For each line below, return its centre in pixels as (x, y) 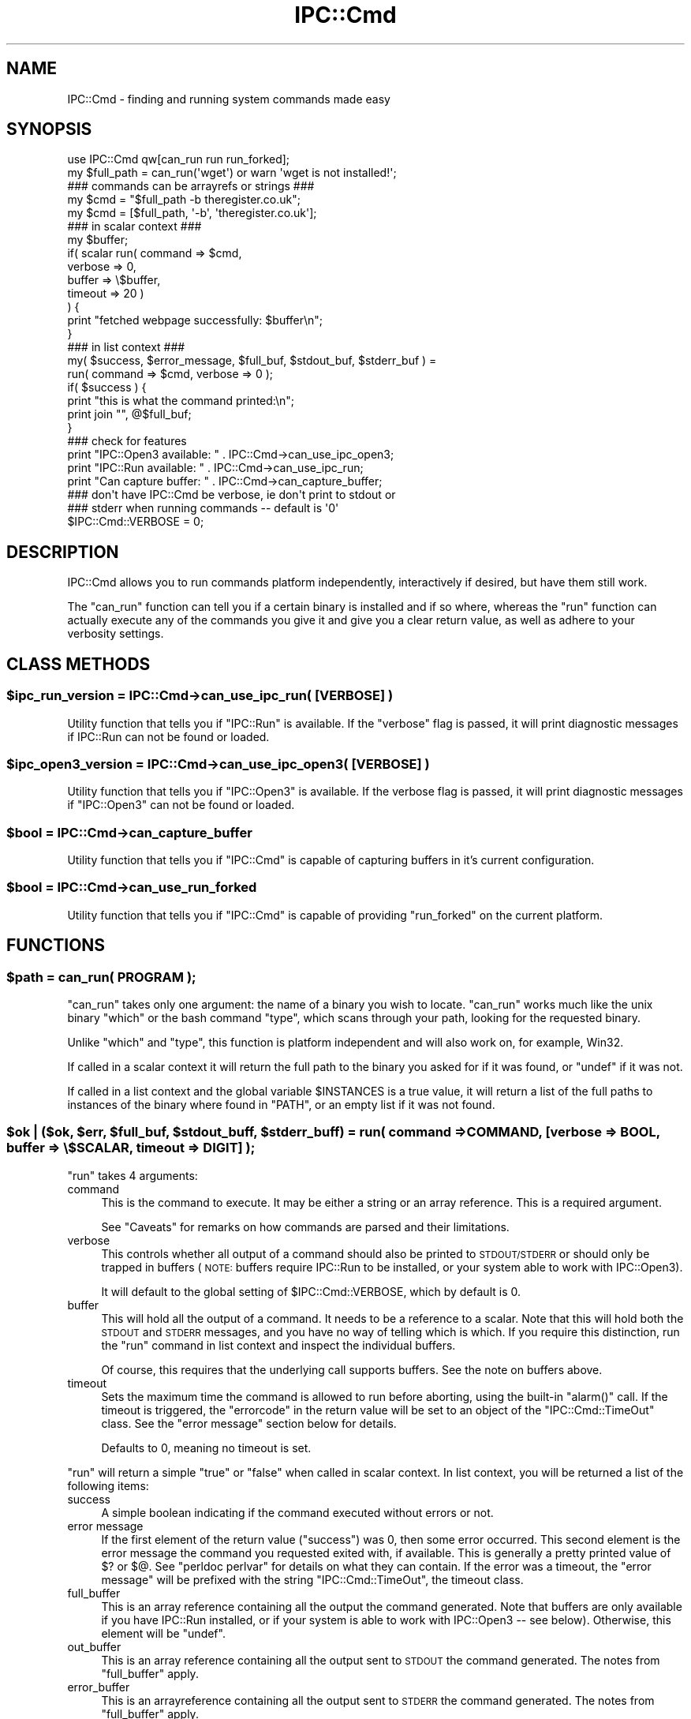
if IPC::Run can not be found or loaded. (168, 736)
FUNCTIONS (56, 946)
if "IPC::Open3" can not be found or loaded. (181, 805)
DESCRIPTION (63, 552)
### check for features (127, 441)
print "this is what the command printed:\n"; (181, 401)
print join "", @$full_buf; (129, 414)
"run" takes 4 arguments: (133, 1175)
